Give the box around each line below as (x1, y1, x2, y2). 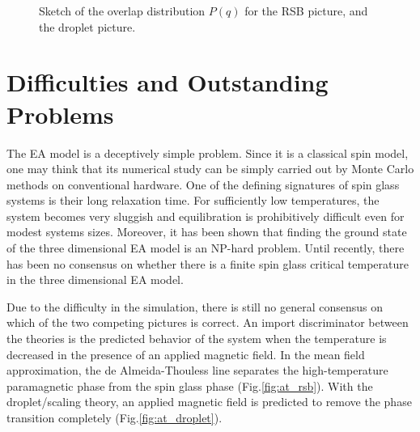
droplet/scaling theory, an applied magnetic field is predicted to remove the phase (6, 393, 412, 410)
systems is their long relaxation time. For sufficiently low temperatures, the (6, 192, 380, 209)
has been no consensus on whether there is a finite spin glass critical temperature (6, 255, 409, 272)
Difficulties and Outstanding (6, 66, 329, 99)
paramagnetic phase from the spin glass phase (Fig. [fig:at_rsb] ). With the (6, 377, 373, 394)
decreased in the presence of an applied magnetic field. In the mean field (6, 345, 365, 362)
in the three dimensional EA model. (6, 271, 184, 288)
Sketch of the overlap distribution (39, 2, 206, 19)
